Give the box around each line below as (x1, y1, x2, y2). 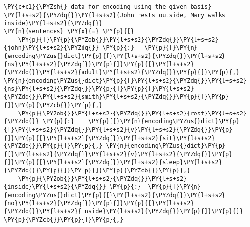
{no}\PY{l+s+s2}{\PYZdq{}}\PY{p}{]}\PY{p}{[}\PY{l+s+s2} (4, 199, 194, 207)
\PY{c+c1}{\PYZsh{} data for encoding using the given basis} (4, 3, 212, 10)
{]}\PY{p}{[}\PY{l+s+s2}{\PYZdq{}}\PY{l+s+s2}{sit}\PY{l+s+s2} (4, 134, 215, 142)
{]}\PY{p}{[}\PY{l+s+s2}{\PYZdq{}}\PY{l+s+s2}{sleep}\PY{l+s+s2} (4, 159, 222, 166)
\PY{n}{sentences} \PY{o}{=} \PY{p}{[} (4, 28, 134, 35)
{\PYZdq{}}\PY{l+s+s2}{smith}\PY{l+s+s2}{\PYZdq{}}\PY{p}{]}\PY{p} (4, 93, 229, 101)
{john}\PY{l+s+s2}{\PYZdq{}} (4, 44, 99, 52)
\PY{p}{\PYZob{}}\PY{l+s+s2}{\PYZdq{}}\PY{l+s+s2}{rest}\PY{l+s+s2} (18, 110, 247, 117)
